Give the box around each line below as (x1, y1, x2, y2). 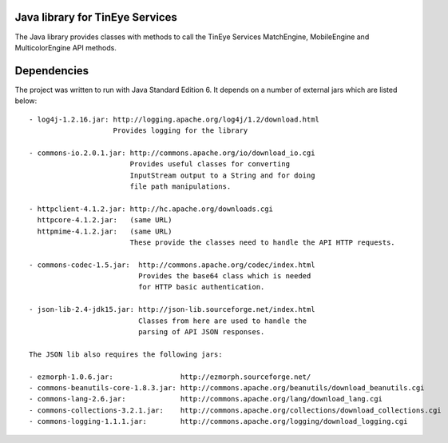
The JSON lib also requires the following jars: (29, 349, 223, 359)
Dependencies (14, 64, 89, 78)
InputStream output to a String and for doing (129, 170, 315, 180)
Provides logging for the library (113, 126, 248, 135)
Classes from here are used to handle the (138, 316, 307, 325)
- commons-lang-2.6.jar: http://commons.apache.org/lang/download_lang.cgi (29, 394, 383, 404)
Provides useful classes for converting (129, 160, 291, 169)
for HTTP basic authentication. (138, 282, 265, 292)
